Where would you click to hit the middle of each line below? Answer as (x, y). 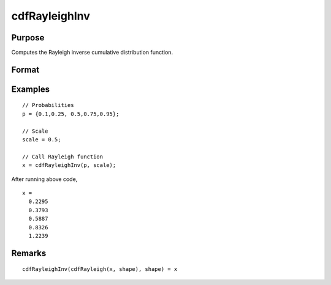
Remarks (29, 253)
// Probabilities (48, 105)
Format (25, 69)
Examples (31, 89)
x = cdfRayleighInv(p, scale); (69, 165)
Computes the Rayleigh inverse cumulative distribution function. (92, 53)
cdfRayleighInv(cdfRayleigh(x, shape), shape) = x (100, 269)
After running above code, (44, 179)
